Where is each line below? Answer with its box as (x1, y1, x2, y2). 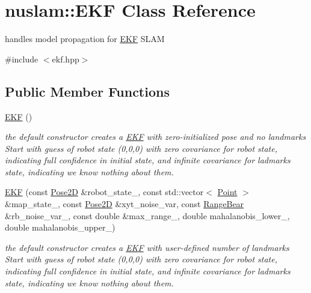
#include (5, 52, 38, 65)
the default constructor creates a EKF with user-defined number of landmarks (5, 241, 289, 253)
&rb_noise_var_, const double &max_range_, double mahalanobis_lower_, (5, 209, 290, 222)
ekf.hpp (52, 52, 79, 65)
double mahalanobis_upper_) (5, 221, 115, 234)
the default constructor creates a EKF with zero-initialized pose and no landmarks (5, 130, 306, 143)
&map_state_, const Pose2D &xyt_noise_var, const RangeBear (5, 198, 244, 210)
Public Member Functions (5, 82, 170, 100)
